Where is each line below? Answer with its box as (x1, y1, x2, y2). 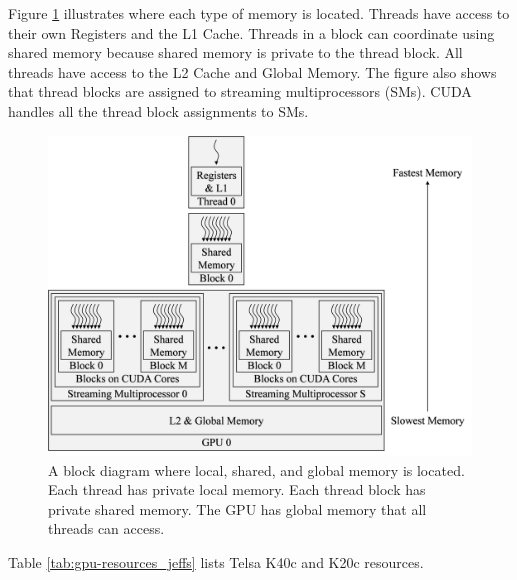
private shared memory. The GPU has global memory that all (48, 498, 427, 519)
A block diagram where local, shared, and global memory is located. (48, 459, 465, 480)
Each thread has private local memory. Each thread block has (48, 479, 426, 500)
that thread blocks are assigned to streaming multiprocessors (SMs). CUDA (8, 81, 472, 102)
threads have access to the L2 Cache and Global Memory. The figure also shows (8, 61, 497, 82)
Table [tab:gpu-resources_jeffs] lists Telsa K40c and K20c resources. (8, 552, 424, 573)
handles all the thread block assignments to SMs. (8, 100, 309, 121)
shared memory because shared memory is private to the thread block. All (8, 42, 463, 63)
